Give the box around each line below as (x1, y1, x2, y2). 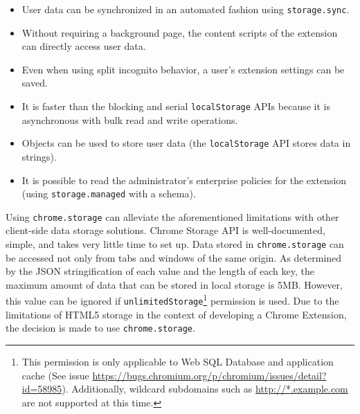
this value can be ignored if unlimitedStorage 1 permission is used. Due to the (6, 291, 339, 308)
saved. (21, 75, 48, 90)
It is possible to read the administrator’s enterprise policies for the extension (21, 172, 347, 187)
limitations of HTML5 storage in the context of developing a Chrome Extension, (6, 307, 347, 321)
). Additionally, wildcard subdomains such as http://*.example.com (62, 381, 348, 396)
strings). (21, 149, 57, 163)
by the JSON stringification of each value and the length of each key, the (6, 264, 314, 278)
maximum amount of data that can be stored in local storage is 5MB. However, (6, 277, 343, 291)
